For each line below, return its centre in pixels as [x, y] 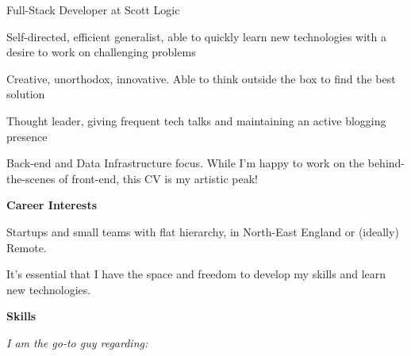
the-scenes [31, 178]
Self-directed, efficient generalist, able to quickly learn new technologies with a [196, 36]
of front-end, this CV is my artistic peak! [158, 178]
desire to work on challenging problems [101, 52]
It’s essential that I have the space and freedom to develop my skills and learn [196, 274]
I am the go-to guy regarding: [77, 342]
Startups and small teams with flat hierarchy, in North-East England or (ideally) [203, 231]
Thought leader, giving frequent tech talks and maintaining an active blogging [196, 120]
